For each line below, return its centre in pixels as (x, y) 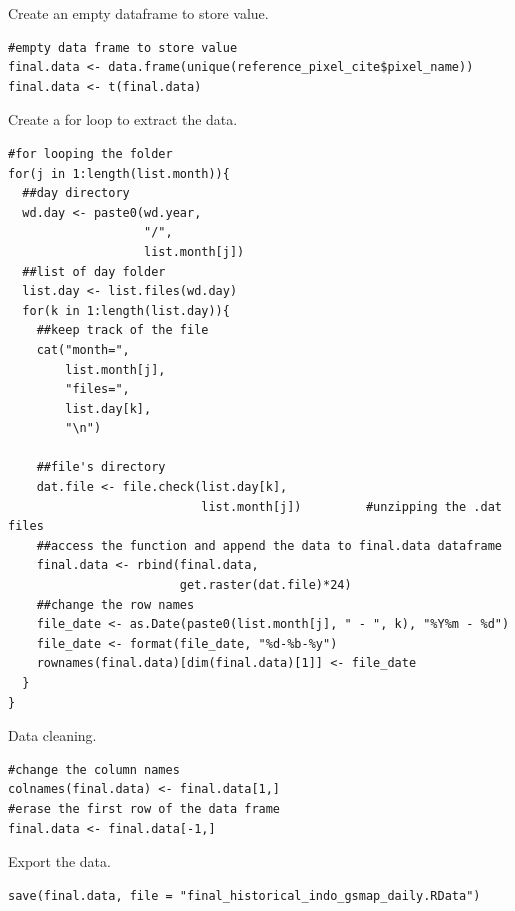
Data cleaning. (52, 735)
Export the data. (59, 861)
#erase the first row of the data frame (144, 808)
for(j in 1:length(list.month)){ (119, 173)
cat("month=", (83, 349)
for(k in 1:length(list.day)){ (126, 310)
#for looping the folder (90, 153)
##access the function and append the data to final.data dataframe (269, 545)
